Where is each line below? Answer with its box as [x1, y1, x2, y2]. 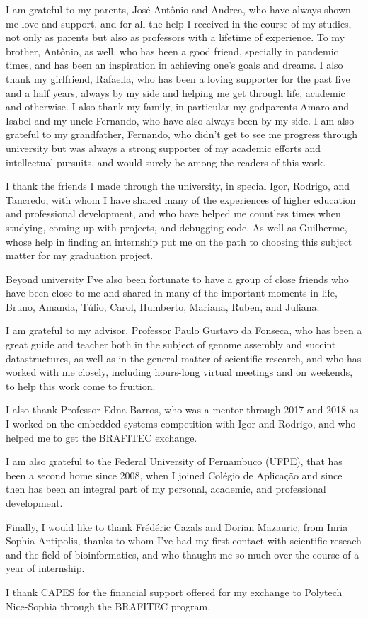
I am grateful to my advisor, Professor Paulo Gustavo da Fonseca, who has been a [6, 323, 362, 338]
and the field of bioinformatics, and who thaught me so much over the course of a [6, 547, 360, 561]
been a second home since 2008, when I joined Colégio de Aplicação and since [6, 467, 343, 482]
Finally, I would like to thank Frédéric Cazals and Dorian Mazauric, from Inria [6, 519, 348, 534]
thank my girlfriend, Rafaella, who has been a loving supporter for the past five [6, 71, 350, 86]
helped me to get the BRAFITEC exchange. [6, 430, 197, 445]
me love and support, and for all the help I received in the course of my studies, [6, 16, 352, 30]
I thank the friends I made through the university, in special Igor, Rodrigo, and [6, 178, 350, 193]
